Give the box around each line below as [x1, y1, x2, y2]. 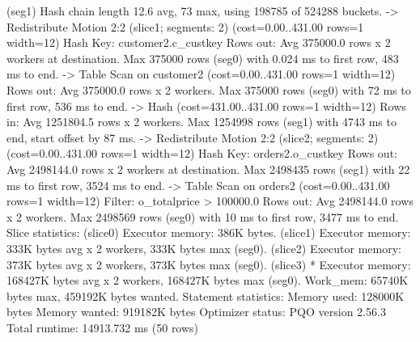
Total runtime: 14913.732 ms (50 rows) [6, 319, 199, 336]
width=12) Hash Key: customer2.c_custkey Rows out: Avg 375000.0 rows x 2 [6, 34, 391, 51]
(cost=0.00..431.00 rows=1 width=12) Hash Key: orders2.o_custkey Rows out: [6, 145, 397, 162]
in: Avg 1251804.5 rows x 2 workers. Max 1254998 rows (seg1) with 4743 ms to [6, 113, 397, 130]
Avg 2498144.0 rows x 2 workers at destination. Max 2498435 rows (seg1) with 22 [6, 160, 410, 177]
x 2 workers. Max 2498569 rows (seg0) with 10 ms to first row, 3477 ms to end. [6, 208, 399, 225]
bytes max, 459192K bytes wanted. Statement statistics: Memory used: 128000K [6, 287, 405, 304]
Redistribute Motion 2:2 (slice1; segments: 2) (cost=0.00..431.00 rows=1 [6, 18, 364, 35]
